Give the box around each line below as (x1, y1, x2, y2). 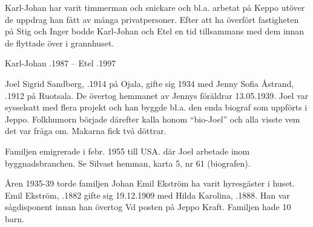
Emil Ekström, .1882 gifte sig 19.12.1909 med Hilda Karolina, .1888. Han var (5, 188, 290, 201)
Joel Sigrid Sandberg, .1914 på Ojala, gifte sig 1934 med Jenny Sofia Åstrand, (5, 77, 294, 89)
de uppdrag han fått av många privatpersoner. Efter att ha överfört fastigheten (5, 13, 299, 25)
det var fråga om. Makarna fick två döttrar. (5, 124, 166, 137)
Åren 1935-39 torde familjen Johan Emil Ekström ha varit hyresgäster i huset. (5, 177, 295, 190)
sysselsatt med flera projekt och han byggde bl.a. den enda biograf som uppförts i (5, 101, 308, 113)
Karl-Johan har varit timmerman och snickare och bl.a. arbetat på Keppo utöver (5, 1, 305, 13)
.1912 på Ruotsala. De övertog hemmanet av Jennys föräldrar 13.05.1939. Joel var (5, 89, 309, 101)
